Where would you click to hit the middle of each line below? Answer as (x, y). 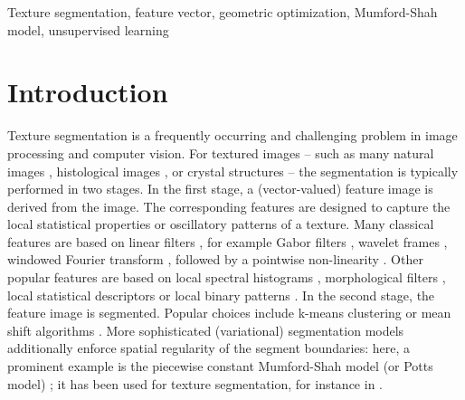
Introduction (88, 92)
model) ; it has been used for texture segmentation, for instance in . (195, 383)
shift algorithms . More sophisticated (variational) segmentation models (206, 330)
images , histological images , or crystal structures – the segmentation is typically (233, 171)
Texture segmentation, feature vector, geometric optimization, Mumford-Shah (223, 12)
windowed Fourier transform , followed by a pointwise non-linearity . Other (215, 259)
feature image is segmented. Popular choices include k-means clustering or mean (229, 313)
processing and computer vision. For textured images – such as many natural (221, 152)
